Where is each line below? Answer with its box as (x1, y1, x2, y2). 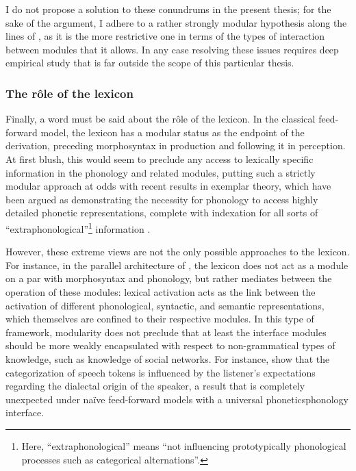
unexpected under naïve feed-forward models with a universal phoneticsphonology (5, 392, 348, 406)
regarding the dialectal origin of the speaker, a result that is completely (5, 379, 305, 393)
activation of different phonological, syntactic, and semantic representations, (5, 298, 325, 312)
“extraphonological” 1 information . (5, 219, 151, 235)
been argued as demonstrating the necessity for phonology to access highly (5, 192, 318, 206)
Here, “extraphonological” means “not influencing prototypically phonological (21, 438, 346, 453)
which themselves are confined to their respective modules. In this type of (5, 311, 314, 326)
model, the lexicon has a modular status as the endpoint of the (40, 125, 305, 139)
